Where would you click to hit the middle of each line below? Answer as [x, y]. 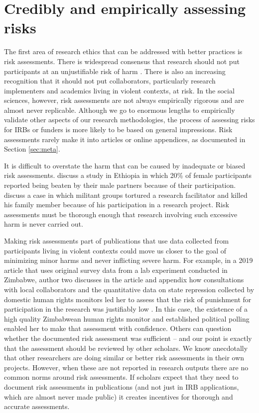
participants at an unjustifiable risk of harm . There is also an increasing [115, 71]
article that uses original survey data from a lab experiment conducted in [116, 270]
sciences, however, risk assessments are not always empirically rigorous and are [124, 100]
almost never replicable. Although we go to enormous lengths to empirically [120, 110]
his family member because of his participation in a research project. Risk [117, 205]
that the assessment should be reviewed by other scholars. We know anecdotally [126, 348]
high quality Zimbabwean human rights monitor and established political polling [127, 318]
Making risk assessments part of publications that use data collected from [117, 241]
